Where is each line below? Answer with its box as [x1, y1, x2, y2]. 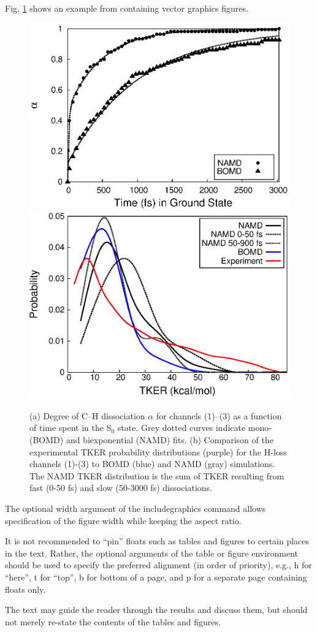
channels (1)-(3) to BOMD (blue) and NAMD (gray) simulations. [29, 457, 275, 470]
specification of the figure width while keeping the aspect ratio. [5, 514, 242, 527]
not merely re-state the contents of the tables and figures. [5, 615, 221, 628]
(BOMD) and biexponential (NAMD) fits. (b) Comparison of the [29, 433, 273, 446]
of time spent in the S [29, 421, 112, 434]
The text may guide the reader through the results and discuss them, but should [5, 603, 308, 616]
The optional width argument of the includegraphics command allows [5, 502, 266, 515]
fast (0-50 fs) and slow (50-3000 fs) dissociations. [29, 481, 213, 494]
